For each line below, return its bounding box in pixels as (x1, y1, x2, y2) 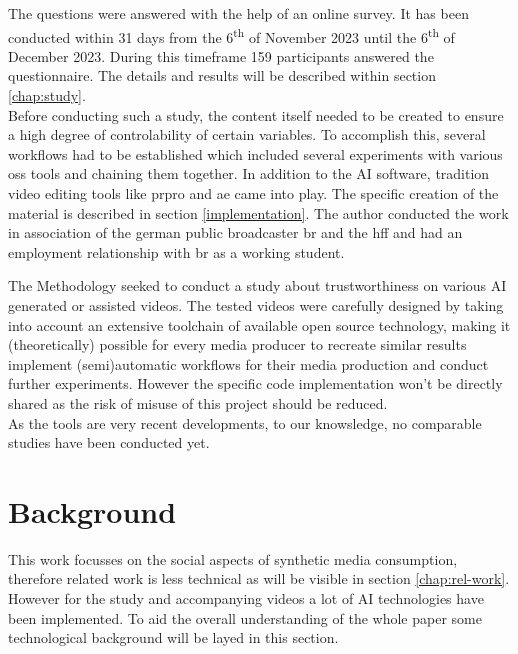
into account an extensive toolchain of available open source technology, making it (8, 314, 511, 335)
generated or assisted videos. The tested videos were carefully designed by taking (8, 294, 504, 315)
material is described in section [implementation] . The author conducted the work (8, 202, 509, 223)
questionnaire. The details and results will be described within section (8, 65, 436, 86)
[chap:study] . (8, 85, 86, 106)
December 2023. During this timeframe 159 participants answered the (8, 45, 434, 66)
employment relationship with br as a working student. (8, 241, 345, 262)
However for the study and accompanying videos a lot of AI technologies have (8, 588, 484, 609)
